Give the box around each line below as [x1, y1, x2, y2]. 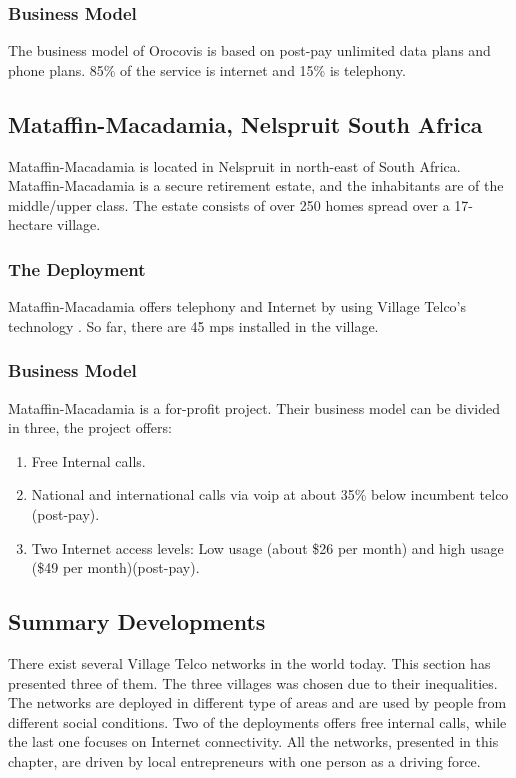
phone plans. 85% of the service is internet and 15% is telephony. [8, 59, 406, 80]
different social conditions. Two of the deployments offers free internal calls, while [8, 711, 507, 732]
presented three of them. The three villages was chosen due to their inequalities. [8, 672, 498, 693]
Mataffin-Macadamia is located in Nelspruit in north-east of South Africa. [8, 155, 461, 176]
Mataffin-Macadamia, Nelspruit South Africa [8, 108, 483, 139]
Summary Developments [8, 606, 266, 637]
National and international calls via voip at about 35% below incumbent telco [31, 484, 509, 505]
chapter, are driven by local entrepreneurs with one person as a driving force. [8, 750, 481, 771]
